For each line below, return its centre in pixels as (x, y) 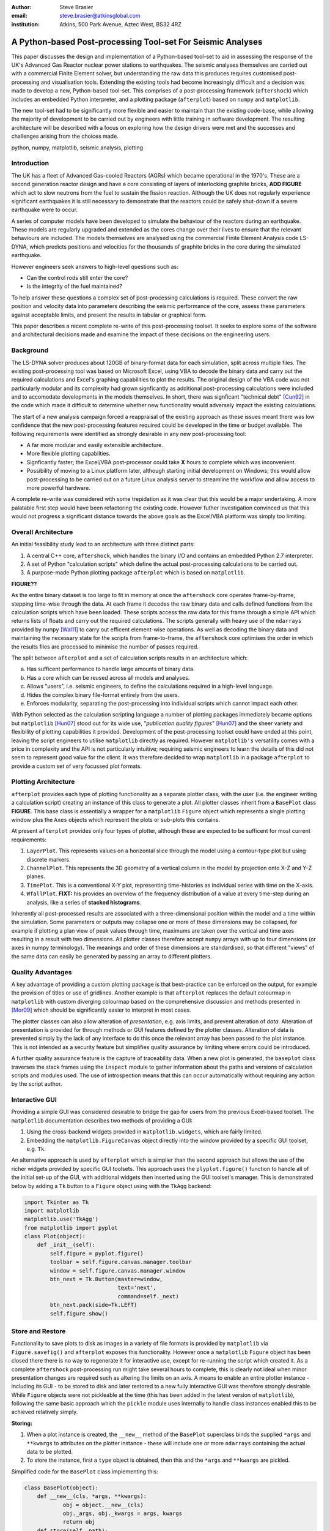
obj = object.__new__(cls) (103, 1505)
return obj (79, 1522)
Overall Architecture (42, 532)
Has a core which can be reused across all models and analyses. (108, 677)
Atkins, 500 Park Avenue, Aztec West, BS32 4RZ (120, 24)
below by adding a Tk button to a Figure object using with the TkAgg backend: (112, 1186)
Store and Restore (38, 1331)
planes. (36, 876)
